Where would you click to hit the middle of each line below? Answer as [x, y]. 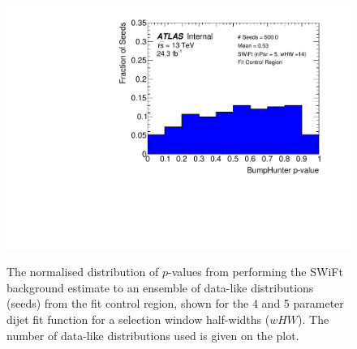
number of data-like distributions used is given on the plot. [153, 335]
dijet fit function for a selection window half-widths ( [138, 319]
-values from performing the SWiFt [256, 272]
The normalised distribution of [83, 272]
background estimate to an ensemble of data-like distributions [160, 287]
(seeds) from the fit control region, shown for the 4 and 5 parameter [175, 303]
